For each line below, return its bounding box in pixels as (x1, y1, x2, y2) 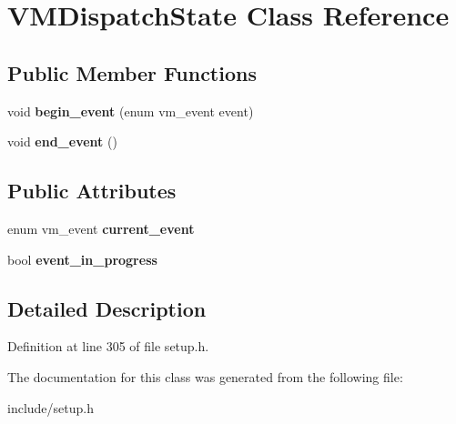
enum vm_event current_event (7, 218, 195, 237)
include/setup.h (7, 398, 94, 417)
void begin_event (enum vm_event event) (7, 101, 254, 120)
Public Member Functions (7, 58, 257, 86)
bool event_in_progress (7, 249, 157, 268)
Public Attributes (7, 177, 177, 205)
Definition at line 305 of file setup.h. (7, 337, 209, 356)
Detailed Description (7, 294, 207, 322)
